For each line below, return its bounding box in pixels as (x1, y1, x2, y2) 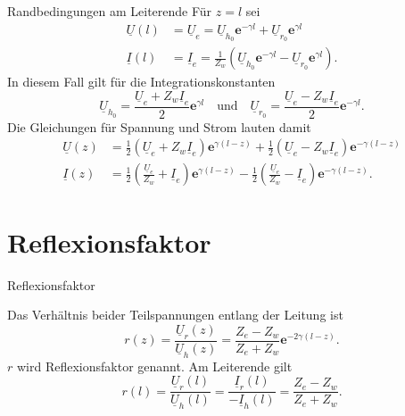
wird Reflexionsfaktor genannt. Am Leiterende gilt (16, 356, 293, 375)
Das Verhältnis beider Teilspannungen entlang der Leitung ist (7, 305, 343, 324)
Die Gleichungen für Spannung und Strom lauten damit (7, 117, 311, 136)
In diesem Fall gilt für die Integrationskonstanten (7, 72, 276, 91)
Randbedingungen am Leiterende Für (7, 2, 212, 20)
